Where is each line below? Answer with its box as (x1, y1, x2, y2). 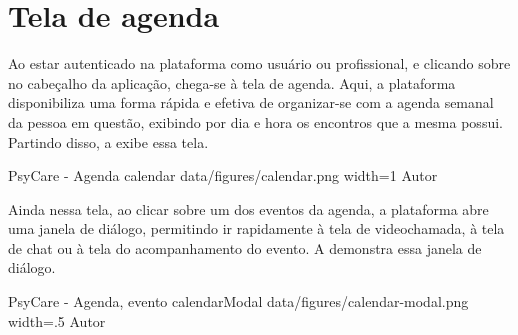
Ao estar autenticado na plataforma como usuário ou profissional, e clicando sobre (8, 53, 511, 74)
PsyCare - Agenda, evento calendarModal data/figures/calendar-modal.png (8, 291, 469, 312)
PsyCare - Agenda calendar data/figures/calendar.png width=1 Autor (8, 165, 438, 186)
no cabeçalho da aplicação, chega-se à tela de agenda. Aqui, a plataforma (8, 72, 456, 93)
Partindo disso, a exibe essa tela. (8, 131, 209, 152)
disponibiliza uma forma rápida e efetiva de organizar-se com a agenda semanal (8, 92, 494, 113)
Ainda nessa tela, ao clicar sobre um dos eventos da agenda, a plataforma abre (8, 198, 489, 219)
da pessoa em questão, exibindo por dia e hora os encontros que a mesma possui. (8, 111, 503, 132)
